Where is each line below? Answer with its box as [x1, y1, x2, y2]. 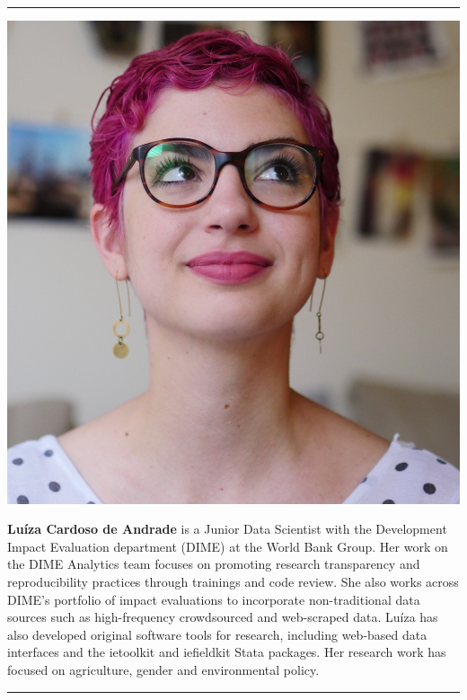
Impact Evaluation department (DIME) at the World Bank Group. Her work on [7, 536, 448, 555]
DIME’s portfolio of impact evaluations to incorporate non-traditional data [7, 589, 420, 608]
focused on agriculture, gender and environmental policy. [7, 660, 320, 678]
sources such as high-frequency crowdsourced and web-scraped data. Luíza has [7, 607, 438, 626]
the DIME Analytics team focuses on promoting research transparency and [7, 554, 420, 573]
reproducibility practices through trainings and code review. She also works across [7, 572, 459, 590]
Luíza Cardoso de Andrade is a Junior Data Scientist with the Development [7, 519, 447, 538]
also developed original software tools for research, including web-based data [7, 625, 427, 643]
